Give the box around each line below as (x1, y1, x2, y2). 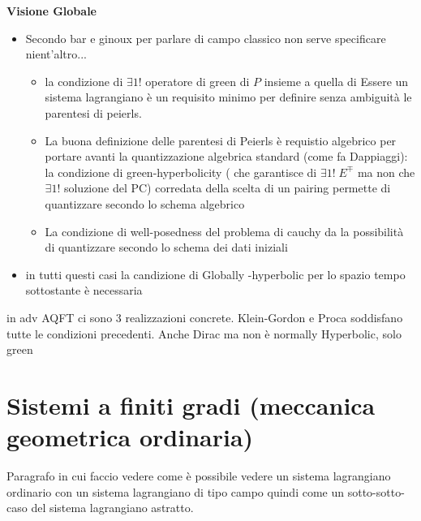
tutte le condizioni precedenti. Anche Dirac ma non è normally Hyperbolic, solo (6, 325, 402, 342)
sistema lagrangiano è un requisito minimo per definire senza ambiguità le (45, 88, 412, 105)
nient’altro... (25, 45, 87, 62)
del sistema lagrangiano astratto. (31, 499, 194, 516)
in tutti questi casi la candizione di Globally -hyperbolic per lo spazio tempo (25, 265, 406, 282)
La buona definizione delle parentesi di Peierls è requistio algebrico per (45, 131, 397, 149)
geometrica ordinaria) (6, 420, 254, 454)
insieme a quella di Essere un (264, 72, 409, 89)
